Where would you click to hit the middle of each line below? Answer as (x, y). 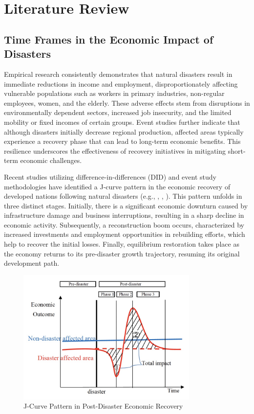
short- (237, 150)
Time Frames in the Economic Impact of (109, 39)
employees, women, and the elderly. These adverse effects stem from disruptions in (127, 103)
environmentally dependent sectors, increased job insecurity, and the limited (118, 112)
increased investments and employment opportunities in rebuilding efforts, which (125, 234)
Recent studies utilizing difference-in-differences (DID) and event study (110, 176)
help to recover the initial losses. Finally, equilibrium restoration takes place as (122, 244)
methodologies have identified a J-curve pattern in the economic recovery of (117, 186)
